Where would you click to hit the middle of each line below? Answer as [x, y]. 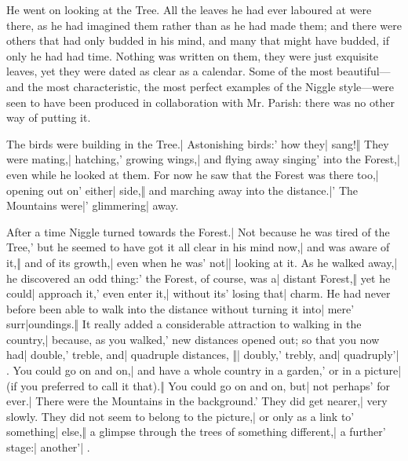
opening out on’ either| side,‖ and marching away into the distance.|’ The [182, 190]
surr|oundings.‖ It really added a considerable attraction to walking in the [184, 324]
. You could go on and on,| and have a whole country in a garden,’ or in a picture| [204, 370]
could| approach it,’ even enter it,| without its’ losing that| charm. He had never [199, 293]
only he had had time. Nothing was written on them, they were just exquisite [192, 55]
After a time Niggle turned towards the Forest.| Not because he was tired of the [198, 231]
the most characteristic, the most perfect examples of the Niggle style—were [211, 86]
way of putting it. [49, 117]
